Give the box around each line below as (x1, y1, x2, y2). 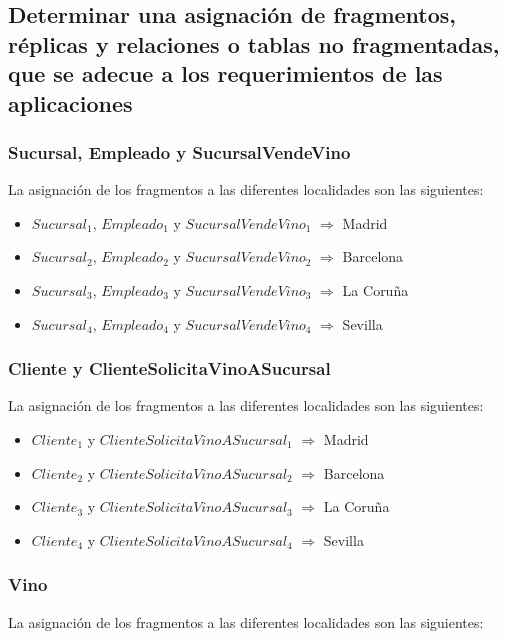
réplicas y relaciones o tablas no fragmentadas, (8, 28, 500, 59)
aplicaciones (8, 87, 133, 118)
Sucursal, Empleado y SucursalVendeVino (8, 139, 351, 164)
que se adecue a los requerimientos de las (8, 58, 443, 89)
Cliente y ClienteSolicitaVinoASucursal (8, 356, 331, 381)
